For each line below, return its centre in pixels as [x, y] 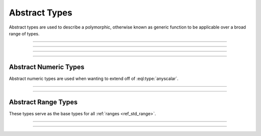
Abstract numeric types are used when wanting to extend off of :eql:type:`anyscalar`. [94, 78]
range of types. [24, 33]
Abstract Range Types [43, 102]
